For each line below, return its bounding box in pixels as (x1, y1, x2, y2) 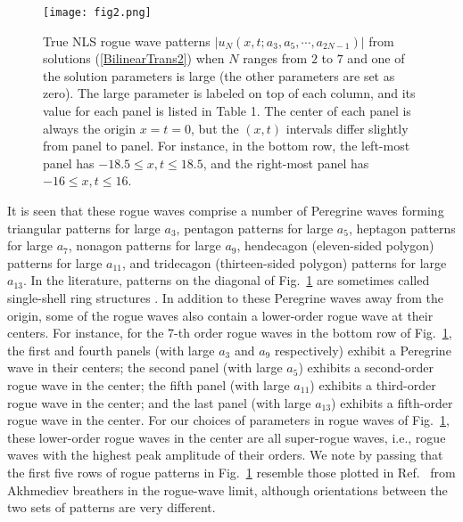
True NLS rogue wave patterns (43, 31, 211, 50)
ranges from (243, 49, 308, 68)
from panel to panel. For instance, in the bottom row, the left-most (43, 136, 410, 155)
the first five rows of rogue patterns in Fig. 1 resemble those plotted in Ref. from (7, 462, 456, 481)
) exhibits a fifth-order (331, 393, 453, 412)
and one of (347, 49, 405, 68)
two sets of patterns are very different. (7, 498, 216, 517)
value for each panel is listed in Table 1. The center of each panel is (43, 102, 411, 120)
